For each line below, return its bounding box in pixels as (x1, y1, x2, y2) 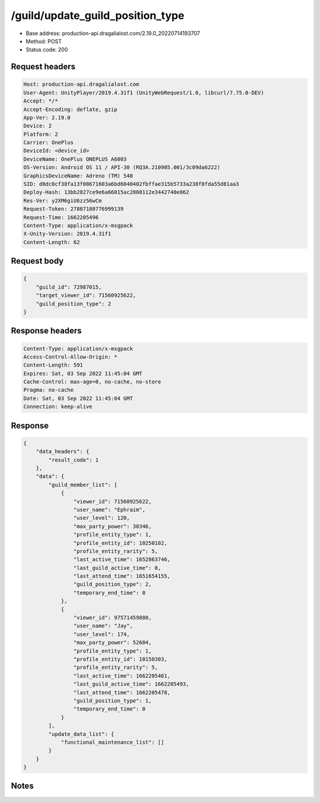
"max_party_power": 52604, (73, 639, 152, 646)
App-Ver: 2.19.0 (23, 114, 71, 121)
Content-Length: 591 (23, 362, 83, 369)
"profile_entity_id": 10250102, (73, 539, 168, 546)
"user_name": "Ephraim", (73, 506, 146, 513)
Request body (11, 256, 64, 266)
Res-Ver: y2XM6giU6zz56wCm (23, 197, 102, 204)
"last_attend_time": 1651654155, (73, 573, 171, 580)
